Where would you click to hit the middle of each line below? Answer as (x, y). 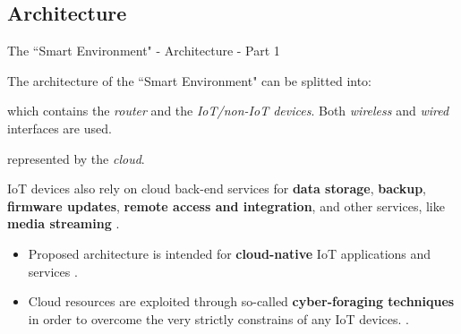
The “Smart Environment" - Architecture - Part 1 (144, 51)
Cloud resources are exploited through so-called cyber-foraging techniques (241, 301)
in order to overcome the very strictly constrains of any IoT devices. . (218, 318)
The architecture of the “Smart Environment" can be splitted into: (190, 80)
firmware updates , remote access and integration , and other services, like (226, 206)
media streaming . (64, 223)
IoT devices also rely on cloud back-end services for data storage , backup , (217, 188)
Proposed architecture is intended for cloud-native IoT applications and (230, 253)
